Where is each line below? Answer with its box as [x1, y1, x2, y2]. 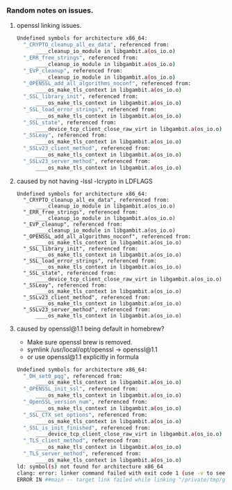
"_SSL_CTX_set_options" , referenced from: [23, 411, 148, 418]
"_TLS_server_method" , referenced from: [23, 450, 142, 457]
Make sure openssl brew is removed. [26, 338, 133, 346]
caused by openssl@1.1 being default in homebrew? [16, 324, 165, 333]
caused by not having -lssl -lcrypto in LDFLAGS [16, 177, 154, 185]
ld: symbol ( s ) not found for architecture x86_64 [16, 463, 164, 470]
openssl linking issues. [16, 22, 82, 30]
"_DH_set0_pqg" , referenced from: [23, 372, 123, 379]
